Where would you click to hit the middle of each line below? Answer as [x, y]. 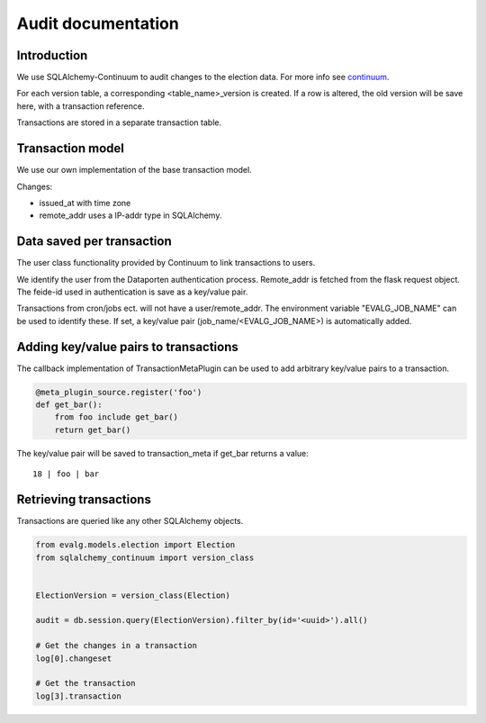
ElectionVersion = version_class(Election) [133, 595]
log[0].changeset [74, 658]
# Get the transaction [85, 683]
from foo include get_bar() [117, 417]
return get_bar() [93, 429]
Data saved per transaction [94, 242]
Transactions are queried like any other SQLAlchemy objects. [130, 521]
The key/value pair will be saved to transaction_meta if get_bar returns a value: [163, 453]
